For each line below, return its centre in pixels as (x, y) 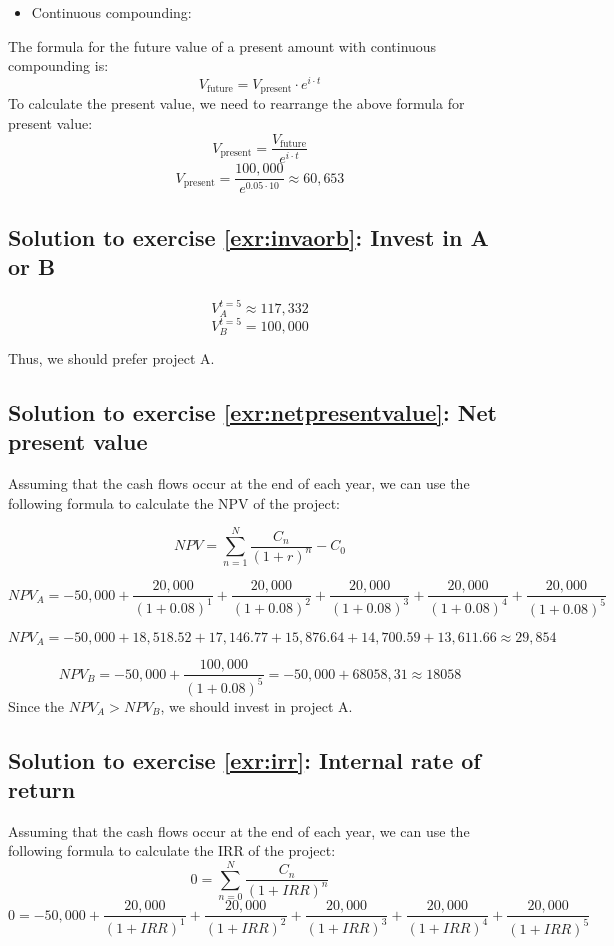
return (42, 789)
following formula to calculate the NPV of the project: (174, 502)
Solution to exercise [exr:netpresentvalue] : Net (253, 411)
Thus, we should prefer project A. (111, 357)
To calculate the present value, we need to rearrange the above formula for (236, 103)
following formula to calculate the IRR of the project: (172, 850)
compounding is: (58, 65)
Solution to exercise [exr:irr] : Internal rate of (244, 759)
